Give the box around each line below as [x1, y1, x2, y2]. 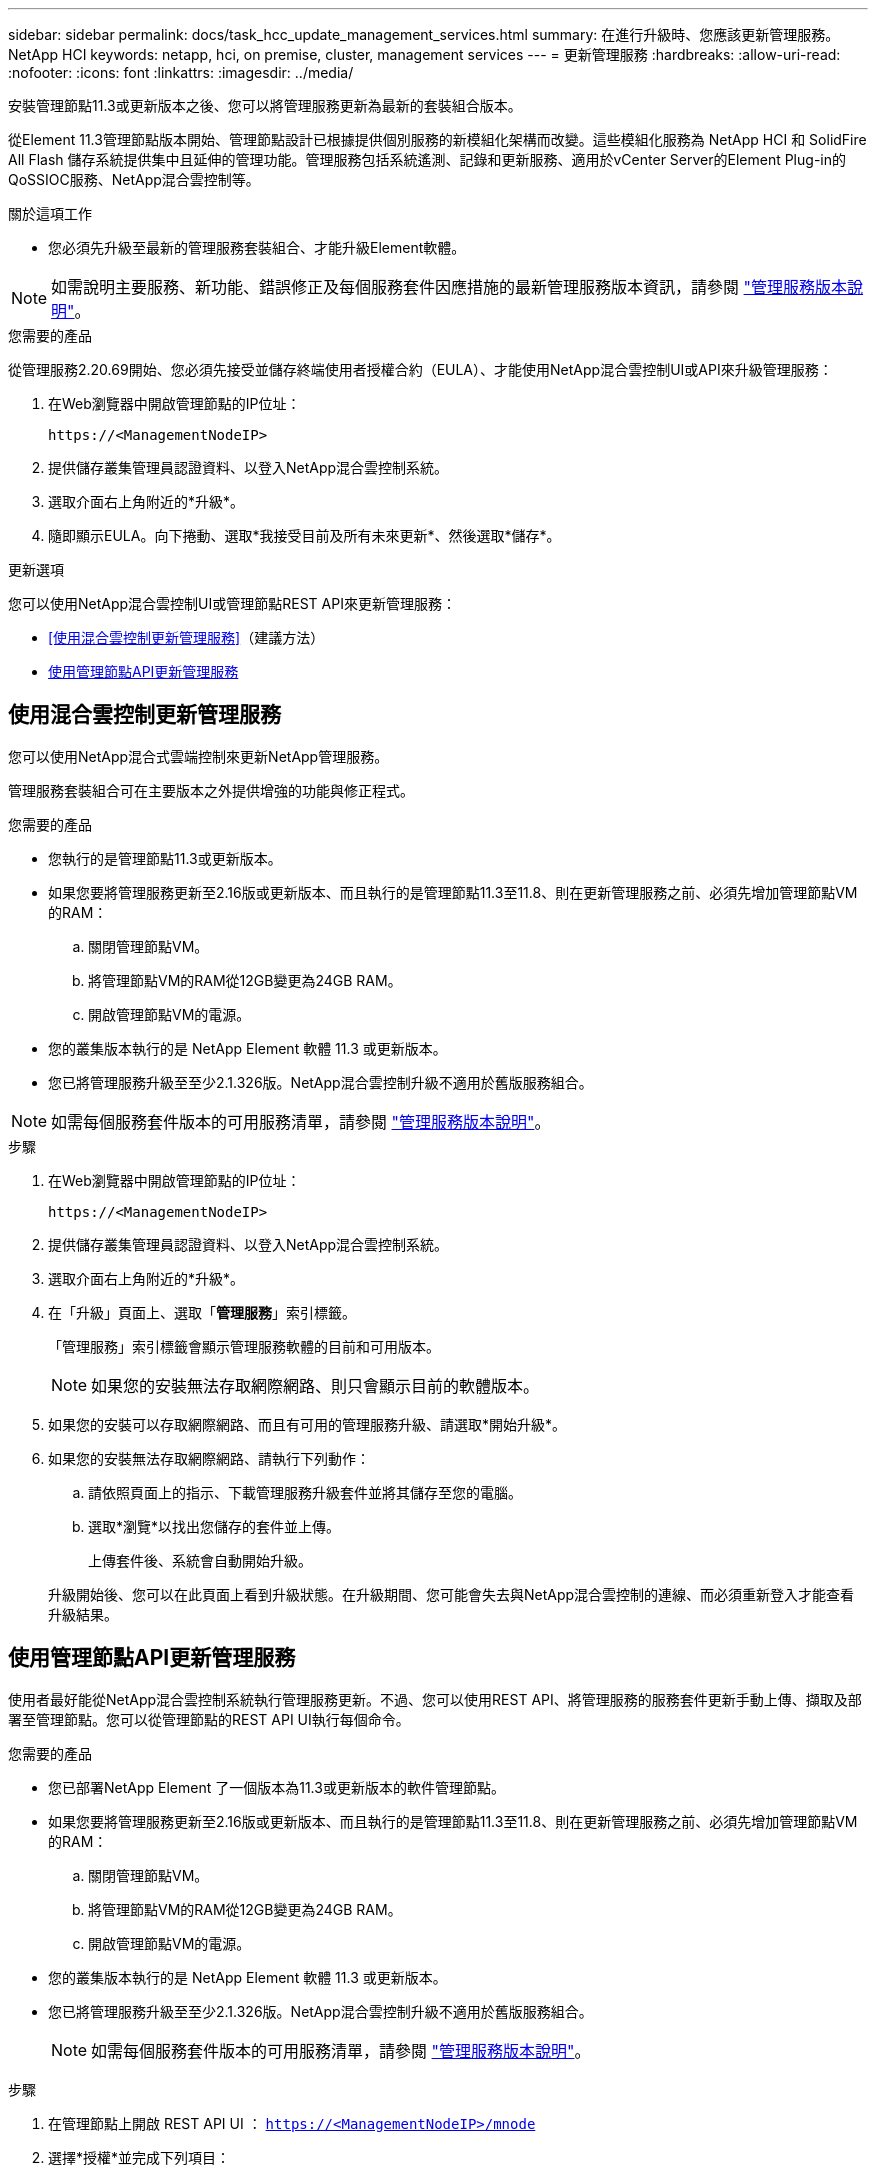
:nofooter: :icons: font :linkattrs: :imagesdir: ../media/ [8, 64, 354, 81]
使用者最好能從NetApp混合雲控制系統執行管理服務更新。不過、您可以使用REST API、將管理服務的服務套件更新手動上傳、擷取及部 [8, 1690, 862, 1708]
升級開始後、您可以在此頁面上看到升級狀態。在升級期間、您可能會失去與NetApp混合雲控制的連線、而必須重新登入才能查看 [48, 1585, 855, 1603]
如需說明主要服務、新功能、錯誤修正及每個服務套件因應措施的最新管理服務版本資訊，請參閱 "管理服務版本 [51, 277, 848, 297]
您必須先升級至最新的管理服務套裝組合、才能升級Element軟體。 [48, 239, 466, 256]
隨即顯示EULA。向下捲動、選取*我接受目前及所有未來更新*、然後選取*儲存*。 [48, 527, 561, 544]
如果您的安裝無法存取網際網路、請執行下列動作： [48, 1449, 370, 1467]
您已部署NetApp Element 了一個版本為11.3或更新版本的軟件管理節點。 [48, 1778, 505, 1796]
